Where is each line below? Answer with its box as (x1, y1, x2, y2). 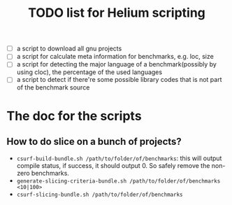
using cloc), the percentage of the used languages (16, 68, 162, 76)
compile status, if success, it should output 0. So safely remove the (16, 162, 210, 170)
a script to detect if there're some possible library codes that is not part (16, 76, 222, 84)
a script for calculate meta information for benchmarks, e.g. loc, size (16, 52, 214, 61)
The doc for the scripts (6, 108, 142, 124)
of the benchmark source (16, 83, 90, 92)
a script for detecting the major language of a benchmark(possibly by (16, 60, 217, 69)
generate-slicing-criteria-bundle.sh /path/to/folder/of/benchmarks (16, 178, 221, 185)
